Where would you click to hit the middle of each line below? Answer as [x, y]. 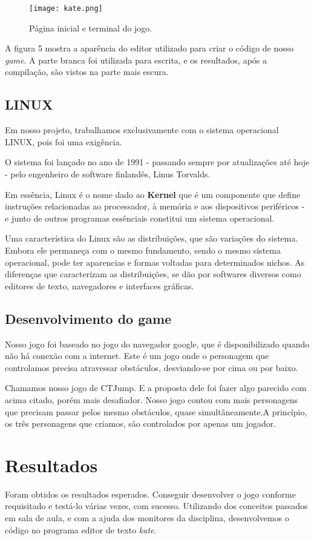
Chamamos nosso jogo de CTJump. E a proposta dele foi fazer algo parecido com [156, 388]
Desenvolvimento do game [88, 318]
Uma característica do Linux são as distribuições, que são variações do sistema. [152, 238]
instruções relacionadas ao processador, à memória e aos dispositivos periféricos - [155, 206]
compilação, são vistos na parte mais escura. [87, 72]
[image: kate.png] [66, 8]
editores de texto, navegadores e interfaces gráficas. [100, 285]
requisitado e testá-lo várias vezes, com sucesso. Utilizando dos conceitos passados [156, 506]
